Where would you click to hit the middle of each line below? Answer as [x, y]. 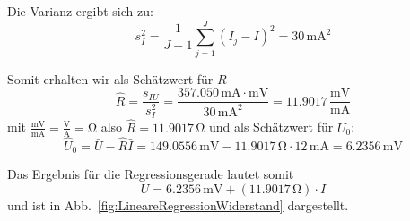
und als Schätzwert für [271, 127]
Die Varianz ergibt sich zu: [80, 11]
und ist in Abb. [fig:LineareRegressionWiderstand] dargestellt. [178, 204]
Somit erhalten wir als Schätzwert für [110, 78]
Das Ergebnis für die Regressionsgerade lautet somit [151, 174]
